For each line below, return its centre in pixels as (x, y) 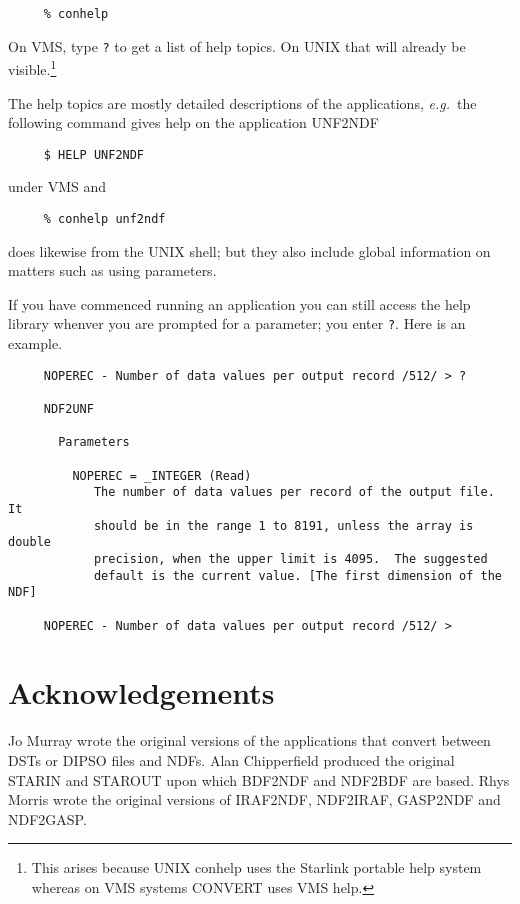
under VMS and (57, 186)
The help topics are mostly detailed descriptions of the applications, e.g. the (242, 102)
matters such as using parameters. (112, 270)
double (29, 542)
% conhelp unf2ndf (104, 219)
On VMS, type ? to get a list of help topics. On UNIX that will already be (237, 45)
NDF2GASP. (47, 818)
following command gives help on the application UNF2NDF (193, 122)
